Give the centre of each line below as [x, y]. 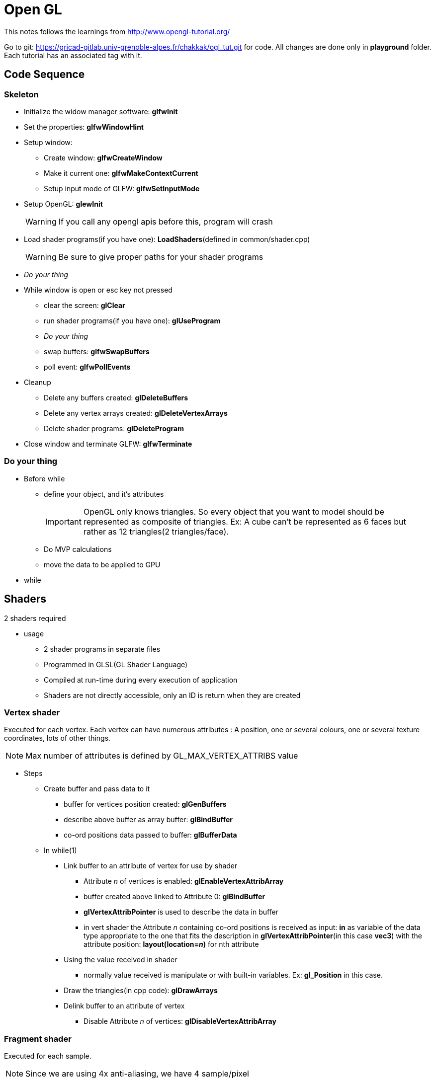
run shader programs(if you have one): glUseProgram [132, 320]
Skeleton [21, 94]
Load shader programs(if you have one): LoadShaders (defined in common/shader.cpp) [167, 239]
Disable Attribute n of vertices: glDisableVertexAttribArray [180, 1021]
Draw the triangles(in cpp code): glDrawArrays [141, 991]
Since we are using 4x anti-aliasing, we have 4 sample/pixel [137, 1074]
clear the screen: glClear [85, 305]
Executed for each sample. [48, 1056]
